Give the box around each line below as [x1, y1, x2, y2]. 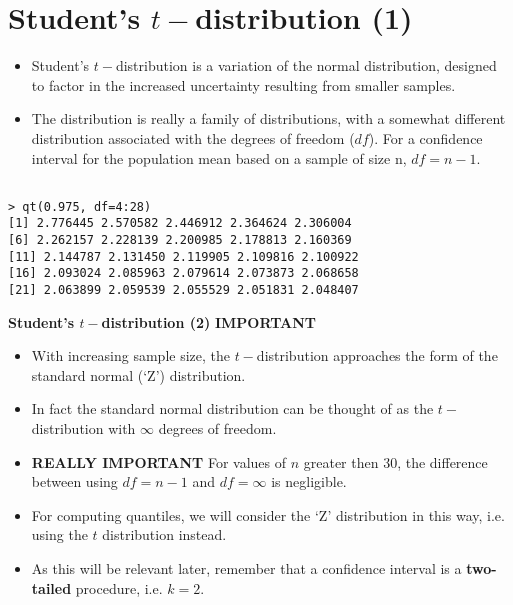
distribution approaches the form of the [256, 345, 498, 366]
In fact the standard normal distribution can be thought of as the [31, 398, 434, 419]
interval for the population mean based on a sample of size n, [31, 147, 407, 168]
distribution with [31, 418, 136, 439]
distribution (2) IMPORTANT [101, 311, 317, 332]
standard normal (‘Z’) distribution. [31, 364, 246, 385]
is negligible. [271, 471, 347, 492]
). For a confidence [368, 127, 483, 148]
